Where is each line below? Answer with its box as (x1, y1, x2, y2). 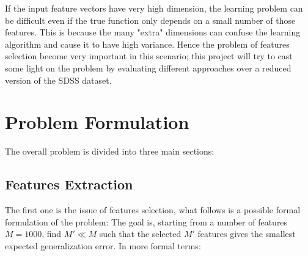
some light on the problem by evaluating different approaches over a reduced (5, 61, 291, 74)
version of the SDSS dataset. (5, 73, 112, 86)
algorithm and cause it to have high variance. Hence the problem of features (5, 37, 290, 50)
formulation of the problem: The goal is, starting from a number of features (5, 215, 288, 228)
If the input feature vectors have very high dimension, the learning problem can (5, 2, 303, 14)
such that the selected (99, 227, 182, 240)
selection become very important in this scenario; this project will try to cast (5, 49, 293, 62)
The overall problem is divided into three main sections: (5, 145, 215, 158)
